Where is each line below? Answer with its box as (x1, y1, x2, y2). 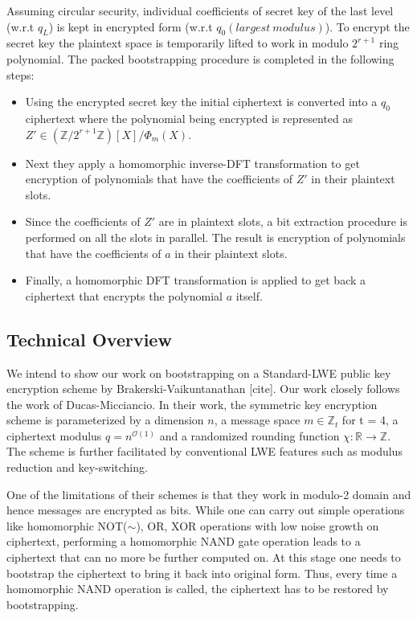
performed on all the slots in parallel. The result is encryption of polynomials (25, 228, 406, 245)
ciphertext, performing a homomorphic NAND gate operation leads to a (6, 533, 361, 550)
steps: (6, 66, 35, 83)
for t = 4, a (341, 411, 399, 428)
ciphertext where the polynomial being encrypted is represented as (25, 109, 353, 126)
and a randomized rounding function (159, 427, 340, 444)
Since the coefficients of (25, 213, 141, 230)
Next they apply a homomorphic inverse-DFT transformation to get (25, 154, 360, 171)
